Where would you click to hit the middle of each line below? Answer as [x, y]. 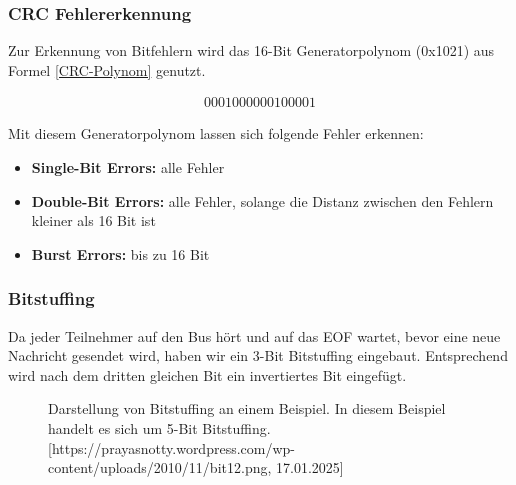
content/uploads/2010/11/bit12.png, [160, 467]
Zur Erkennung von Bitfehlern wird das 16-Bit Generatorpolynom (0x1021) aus [251, 50]
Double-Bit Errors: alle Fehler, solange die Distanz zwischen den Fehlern [262, 200]
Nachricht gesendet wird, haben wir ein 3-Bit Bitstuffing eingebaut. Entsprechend [258, 355]
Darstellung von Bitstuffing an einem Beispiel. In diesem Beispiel [247, 408]
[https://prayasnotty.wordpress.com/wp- [172, 447]
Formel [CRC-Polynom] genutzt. [107, 69]
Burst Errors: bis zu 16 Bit [120, 253]
